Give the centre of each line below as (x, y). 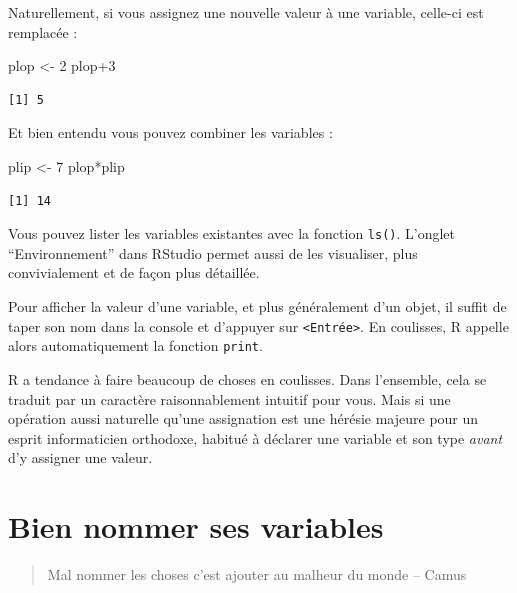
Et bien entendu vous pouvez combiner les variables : (170, 132)
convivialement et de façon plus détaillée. (134, 272)
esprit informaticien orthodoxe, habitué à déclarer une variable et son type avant (255, 437)
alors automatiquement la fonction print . (135, 345)
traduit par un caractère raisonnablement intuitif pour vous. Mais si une (229, 398)
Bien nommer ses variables (196, 526)
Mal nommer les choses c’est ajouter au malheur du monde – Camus (257, 574)
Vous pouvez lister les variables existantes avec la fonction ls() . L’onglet (232, 233)
